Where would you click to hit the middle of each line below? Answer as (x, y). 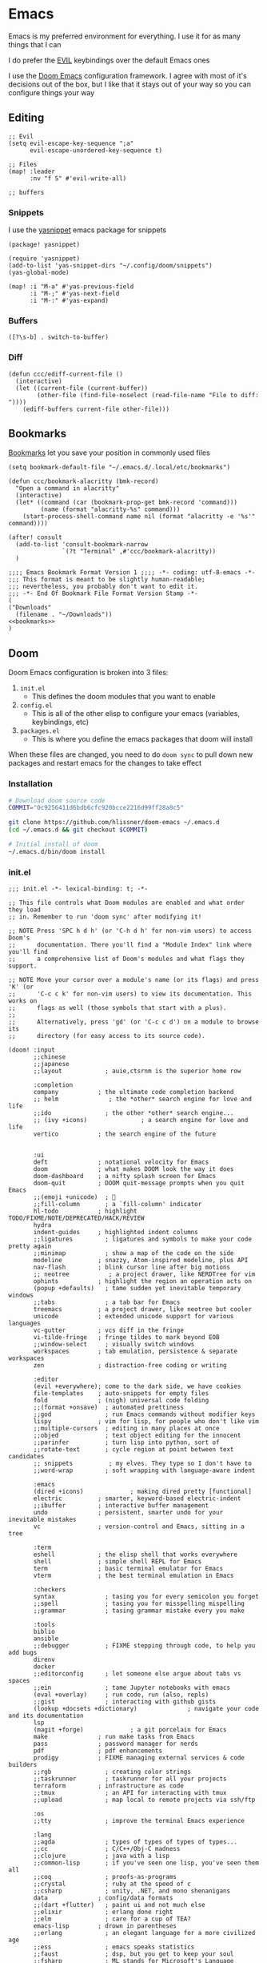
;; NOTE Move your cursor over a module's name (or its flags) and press (134, 980)
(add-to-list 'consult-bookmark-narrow (82, 545)
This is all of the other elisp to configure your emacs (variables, (135, 714)
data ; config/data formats (103, 1898)
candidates (26, 1457)
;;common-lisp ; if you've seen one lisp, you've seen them (146, 1863)
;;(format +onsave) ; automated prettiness (108, 1408)
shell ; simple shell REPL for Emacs (118, 1562)
